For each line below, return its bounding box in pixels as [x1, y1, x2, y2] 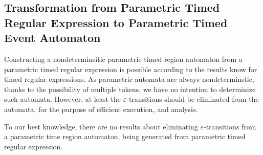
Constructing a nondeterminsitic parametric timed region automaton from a [4, 53, 243, 64]
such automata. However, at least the [4, 94, 121, 104]
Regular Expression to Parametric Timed [4, 14, 228, 30]
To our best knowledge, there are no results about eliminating [4, 121, 198, 131]
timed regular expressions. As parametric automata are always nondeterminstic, [4, 74, 254, 84]
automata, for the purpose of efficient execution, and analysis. [4, 103, 198, 114]
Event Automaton [4, 30, 101, 46]
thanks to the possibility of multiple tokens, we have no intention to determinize [4, 83, 256, 94]
